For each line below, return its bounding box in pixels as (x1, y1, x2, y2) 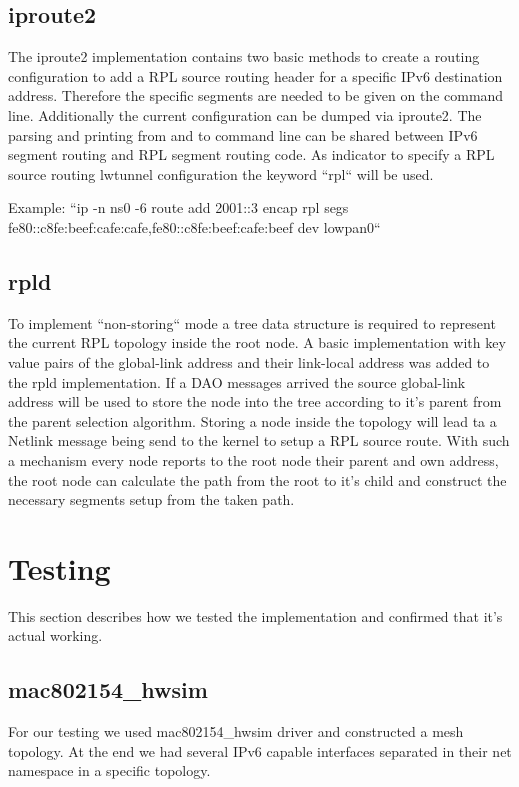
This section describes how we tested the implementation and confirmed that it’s (8, 605, 503, 626)
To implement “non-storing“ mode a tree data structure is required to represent (8, 312, 496, 333)
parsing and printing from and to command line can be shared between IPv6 (8, 124, 478, 145)
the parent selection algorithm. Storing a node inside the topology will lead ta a (8, 410, 497, 431)
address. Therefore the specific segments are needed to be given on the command (8, 85, 504, 106)
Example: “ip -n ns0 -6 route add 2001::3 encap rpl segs (8, 197, 349, 218)
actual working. (8, 625, 103, 646)
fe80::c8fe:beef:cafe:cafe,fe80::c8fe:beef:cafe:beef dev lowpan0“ (8, 216, 381, 237)
